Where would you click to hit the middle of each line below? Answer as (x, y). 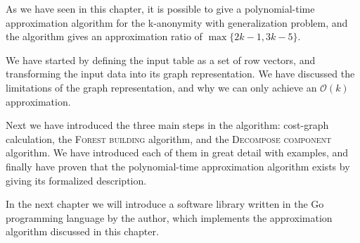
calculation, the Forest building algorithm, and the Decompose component (169, 138)
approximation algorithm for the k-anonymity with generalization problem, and (177, 22)
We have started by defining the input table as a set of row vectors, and (161, 60)
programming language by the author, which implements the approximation (169, 217)
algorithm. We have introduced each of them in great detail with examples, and (177, 152)
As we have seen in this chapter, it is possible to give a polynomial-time (160, 8)
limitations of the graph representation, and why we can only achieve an (161, 87)
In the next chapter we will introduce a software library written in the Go (165, 204)
